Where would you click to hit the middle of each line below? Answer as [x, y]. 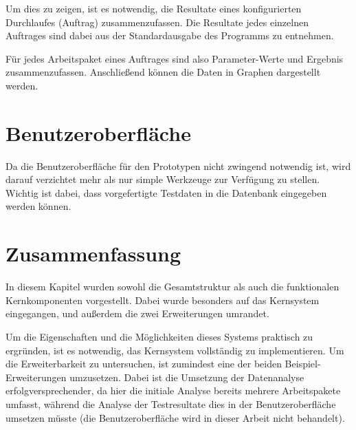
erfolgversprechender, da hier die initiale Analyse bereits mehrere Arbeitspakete [173, 390]
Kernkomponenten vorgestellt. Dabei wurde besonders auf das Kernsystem [163, 300]
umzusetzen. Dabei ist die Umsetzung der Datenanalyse [187, 377]
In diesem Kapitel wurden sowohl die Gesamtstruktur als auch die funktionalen [173, 287]
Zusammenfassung [93, 254]
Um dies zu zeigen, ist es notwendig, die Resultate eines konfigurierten [154, 8]
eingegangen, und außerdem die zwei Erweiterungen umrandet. [137, 313]
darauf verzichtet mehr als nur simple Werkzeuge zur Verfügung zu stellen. [163, 179]
